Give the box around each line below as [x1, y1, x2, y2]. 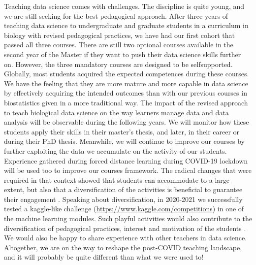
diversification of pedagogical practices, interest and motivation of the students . [4, 223, 246, 233]
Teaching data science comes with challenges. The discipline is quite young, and [4, 1, 245, 11]
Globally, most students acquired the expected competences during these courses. [4, 68, 249, 79]
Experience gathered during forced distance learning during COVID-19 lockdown [4, 155, 248, 166]
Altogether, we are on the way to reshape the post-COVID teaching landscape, [4, 242, 242, 252]
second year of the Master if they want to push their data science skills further [4, 49, 241, 59]
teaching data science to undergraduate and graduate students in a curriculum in [4, 20, 249, 31]
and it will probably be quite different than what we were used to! [4, 252, 204, 262]
